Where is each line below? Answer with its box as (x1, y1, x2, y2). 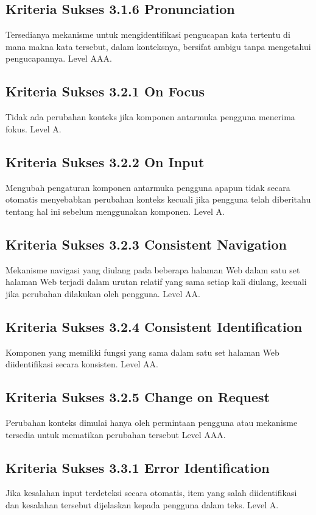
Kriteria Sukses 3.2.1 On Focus (5, 82, 205, 101)
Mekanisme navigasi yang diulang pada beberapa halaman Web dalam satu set (5, 263, 300, 276)
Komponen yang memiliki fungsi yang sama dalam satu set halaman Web (5, 345, 279, 358)
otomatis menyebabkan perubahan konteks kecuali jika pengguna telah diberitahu (5, 193, 311, 206)
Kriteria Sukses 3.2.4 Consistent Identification (5, 317, 303, 336)
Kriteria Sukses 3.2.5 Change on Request (5, 387, 270, 406)
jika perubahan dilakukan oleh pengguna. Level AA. (5, 287, 200, 300)
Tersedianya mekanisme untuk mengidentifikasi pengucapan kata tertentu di (5, 28, 290, 41)
